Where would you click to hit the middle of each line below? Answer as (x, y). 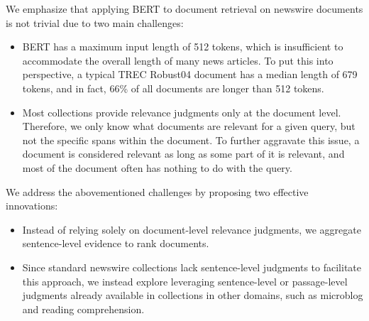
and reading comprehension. (83, 309)
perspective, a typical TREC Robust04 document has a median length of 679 (190, 74)
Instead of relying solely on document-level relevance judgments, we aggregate (192, 229)
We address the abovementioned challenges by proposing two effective (157, 191)
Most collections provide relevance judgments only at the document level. (182, 112)
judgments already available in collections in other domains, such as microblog (193, 295)
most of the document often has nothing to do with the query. (157, 167)
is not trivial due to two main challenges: (95, 22)
